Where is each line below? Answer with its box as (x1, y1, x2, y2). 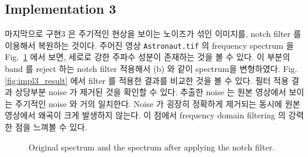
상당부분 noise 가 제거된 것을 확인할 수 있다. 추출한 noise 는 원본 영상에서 (15, 86, 287, 98)
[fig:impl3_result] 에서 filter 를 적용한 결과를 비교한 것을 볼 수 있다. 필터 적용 (5, 74, 289, 86)
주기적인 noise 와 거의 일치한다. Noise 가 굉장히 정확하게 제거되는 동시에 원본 (15, 97, 300, 109)
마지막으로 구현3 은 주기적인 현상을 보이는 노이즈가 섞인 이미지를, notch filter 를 (5, 27, 301, 40)
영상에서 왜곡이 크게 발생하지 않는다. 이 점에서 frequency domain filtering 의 (5, 109, 286, 121)
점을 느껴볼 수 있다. (15, 121, 87, 133)
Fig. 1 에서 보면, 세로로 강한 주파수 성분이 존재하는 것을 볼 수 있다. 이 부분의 (5, 51, 290, 63)
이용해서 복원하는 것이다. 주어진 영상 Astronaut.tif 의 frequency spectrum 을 (5, 39, 294, 51)
